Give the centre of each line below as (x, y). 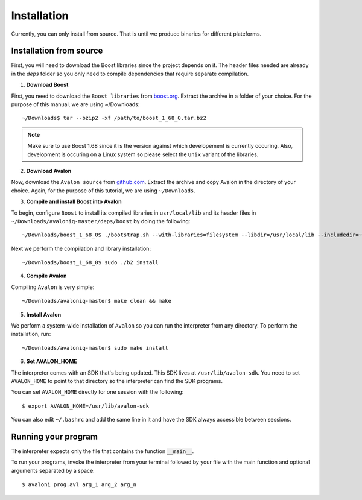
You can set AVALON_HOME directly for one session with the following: (97, 392)
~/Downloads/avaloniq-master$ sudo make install (95, 348)
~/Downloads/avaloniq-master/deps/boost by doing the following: (101, 221)
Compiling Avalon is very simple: (53, 287)
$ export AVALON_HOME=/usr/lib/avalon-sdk (86, 406)
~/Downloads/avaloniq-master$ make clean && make (97, 301)
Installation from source (57, 51)
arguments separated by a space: (53, 470)
